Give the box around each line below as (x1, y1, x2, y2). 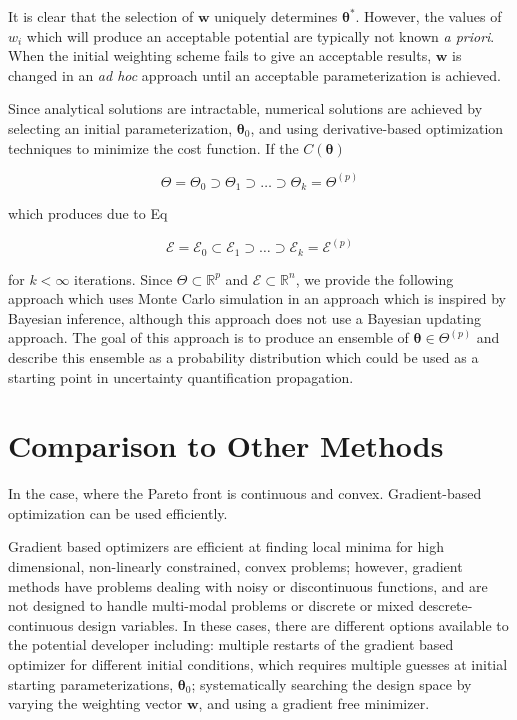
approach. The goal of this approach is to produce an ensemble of (8, 327, 409, 348)
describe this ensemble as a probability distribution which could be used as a (8, 346, 479, 367)
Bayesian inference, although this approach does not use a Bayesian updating (8, 307, 481, 328)
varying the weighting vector (8, 693, 183, 714)
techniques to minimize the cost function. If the (8, 137, 299, 158)
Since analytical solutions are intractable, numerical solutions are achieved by (8, 98, 483, 119)
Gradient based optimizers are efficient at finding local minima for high (8, 536, 444, 557)
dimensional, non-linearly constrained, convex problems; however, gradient (8, 556, 463, 576)
